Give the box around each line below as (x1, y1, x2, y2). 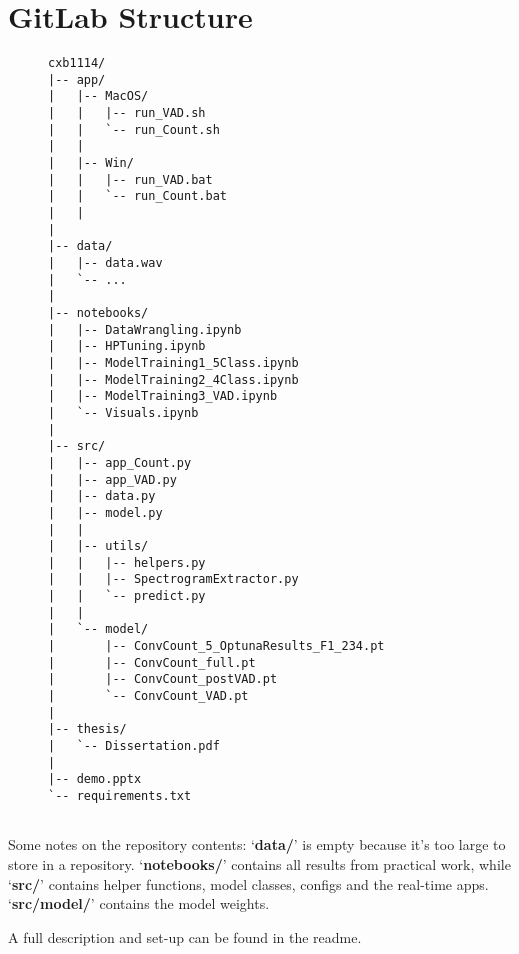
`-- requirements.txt (48, 789, 192, 803)
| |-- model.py (48, 505, 163, 520)
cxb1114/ (48, 56, 106, 71)
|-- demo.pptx (48, 772, 142, 787)
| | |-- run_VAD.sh (48, 106, 206, 121)
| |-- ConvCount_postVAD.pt (48, 672, 278, 687)
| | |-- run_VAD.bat (48, 172, 213, 187)
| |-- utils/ (48, 539, 149, 554)
